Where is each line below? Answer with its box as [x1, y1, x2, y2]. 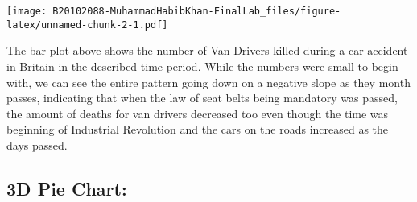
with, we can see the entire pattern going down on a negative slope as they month [6, 73, 411, 90]
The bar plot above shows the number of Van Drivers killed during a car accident [6, 42, 408, 59]
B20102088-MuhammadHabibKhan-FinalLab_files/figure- [52, 6, 341, 17]
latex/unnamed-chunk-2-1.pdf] [6, 19, 168, 31]
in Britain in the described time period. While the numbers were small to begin [6, 57, 398, 74]
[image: [6, 6, 47, 17]
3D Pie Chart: [6, 175, 127, 200]
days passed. [6, 136, 68, 153]
